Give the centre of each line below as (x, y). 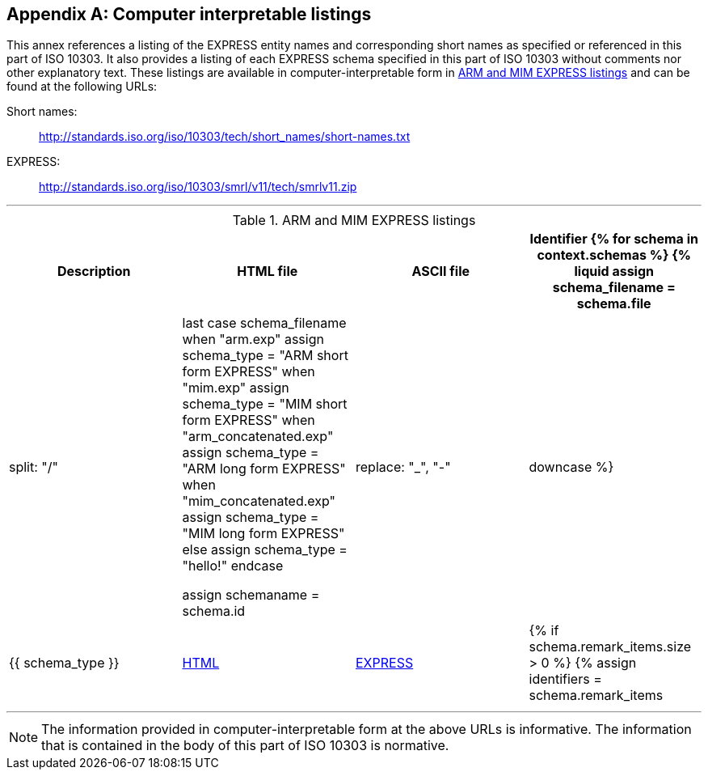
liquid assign (614, 271)
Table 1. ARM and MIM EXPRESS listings (354, 221)
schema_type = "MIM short (265, 404)
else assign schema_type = (265, 550)
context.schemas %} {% (614, 255)
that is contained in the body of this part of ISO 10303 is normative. (245, 746)
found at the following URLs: (82, 87)
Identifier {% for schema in (614, 239)
